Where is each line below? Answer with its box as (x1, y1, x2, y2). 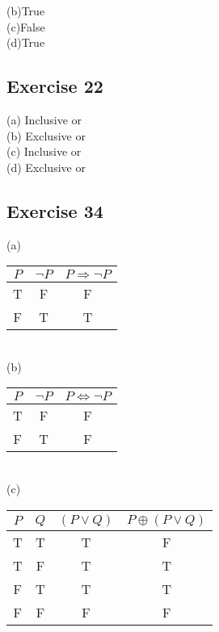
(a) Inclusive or (6, 111, 82, 128)
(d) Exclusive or (6, 158, 86, 175)
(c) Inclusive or (6, 143, 82, 160)
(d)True (6, 34, 45, 51)
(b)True (6, 2, 45, 19)
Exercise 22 (6, 73, 103, 98)
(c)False (6, 18, 45, 35)
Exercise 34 (6, 198, 103, 223)
